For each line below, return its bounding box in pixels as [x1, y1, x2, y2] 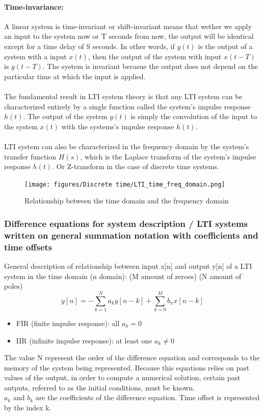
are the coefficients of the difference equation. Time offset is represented [35, 392, 260, 403]
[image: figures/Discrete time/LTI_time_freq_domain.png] [24, 180, 225, 188]
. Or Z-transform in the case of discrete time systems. [52, 161, 219, 172]
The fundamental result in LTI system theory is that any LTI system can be [4, 90, 243, 101]
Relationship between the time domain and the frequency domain [24, 195, 229, 206]
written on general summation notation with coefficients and [4, 228, 258, 241]
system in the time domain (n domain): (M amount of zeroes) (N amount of [4, 270, 242, 281]
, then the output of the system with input [88, 51, 222, 61]
